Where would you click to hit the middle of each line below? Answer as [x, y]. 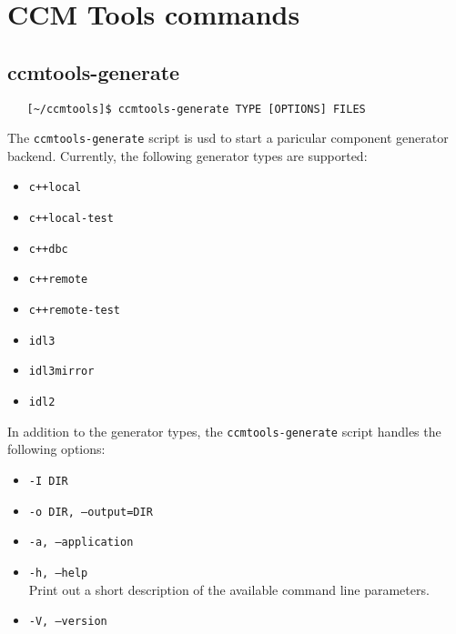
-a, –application [81, 543]
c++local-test [71, 219]
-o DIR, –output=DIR [91, 512]
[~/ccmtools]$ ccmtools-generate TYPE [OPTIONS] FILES [196, 109]
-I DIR [48, 481]
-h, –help [58, 573]
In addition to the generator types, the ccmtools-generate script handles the [224, 431]
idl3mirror [61, 372]
